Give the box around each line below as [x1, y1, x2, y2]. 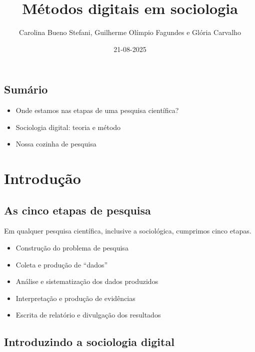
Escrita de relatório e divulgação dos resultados [15, 309, 161, 320]
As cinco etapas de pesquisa [4, 202, 151, 217]
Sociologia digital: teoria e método [15, 121, 121, 132]
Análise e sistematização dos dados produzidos [15, 276, 158, 286]
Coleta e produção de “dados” [15, 259, 108, 269]
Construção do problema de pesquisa [15, 242, 128, 253]
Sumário [4, 81, 48, 97]
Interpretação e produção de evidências [15, 292, 135, 303]
